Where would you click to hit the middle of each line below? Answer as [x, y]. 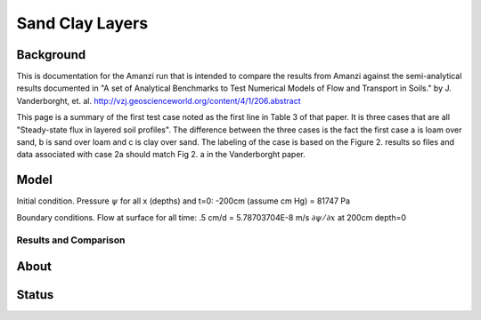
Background [51, 55]
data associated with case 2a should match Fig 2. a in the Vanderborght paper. [161, 155]
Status [35, 295]
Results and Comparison [71, 240]
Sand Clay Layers [82, 23]
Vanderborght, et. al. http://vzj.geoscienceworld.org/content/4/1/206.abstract [159, 100]
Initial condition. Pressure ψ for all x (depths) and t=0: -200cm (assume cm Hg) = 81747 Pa [183, 201]
